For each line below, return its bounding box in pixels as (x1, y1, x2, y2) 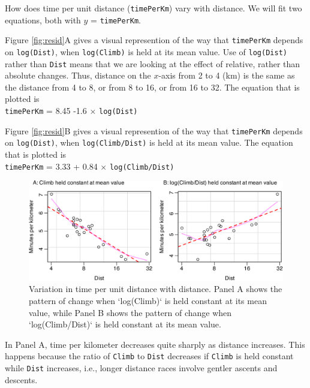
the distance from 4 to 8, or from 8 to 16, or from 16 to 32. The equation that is (5, 80, 300, 93)
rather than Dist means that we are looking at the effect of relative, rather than (5, 57, 300, 70)
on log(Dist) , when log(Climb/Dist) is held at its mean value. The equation (5, 136, 293, 149)
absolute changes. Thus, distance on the (5, 69, 151, 82)
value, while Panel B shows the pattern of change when (29, 306, 232, 318)
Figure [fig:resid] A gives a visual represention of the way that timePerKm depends (5, 34, 303, 46)
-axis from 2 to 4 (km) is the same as (158, 69, 295, 82)
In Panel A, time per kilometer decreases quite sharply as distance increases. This (5, 338, 305, 350)
